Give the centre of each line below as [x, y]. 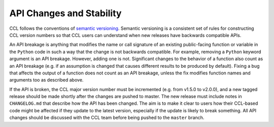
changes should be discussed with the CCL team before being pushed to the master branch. [107, 118]
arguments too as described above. [46, 80]
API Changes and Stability [65, 13]
